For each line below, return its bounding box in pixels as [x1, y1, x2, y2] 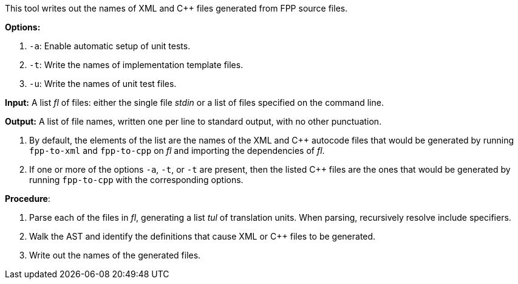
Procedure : [5, 193, 50, 204]
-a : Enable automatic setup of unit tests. [29, 41, 191, 51]
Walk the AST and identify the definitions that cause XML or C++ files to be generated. [29, 231, 376, 241]
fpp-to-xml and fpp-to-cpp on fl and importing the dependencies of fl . [29, 145, 325, 156]
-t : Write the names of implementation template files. [29, 60, 244, 70]
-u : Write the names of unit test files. [29, 78, 177, 89]
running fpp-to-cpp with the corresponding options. [29, 175, 244, 185]
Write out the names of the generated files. [29, 250, 201, 260]
